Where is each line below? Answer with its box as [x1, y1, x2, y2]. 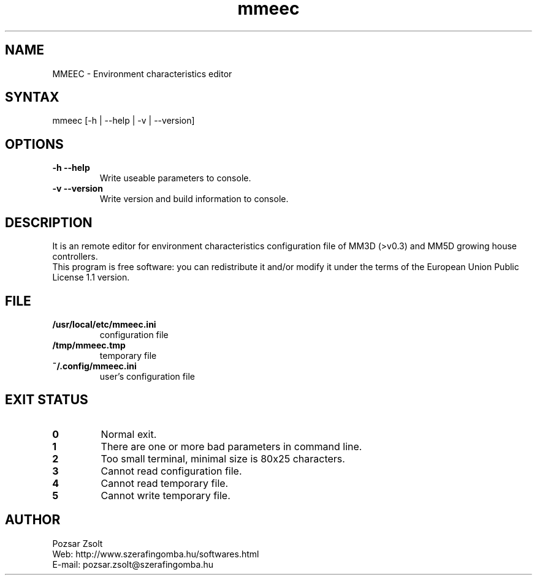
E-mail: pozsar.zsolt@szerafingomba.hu [52, 559, 213, 570]
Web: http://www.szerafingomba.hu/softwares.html [52, 548, 259, 559]
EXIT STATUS [5, 392, 88, 408]
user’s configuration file [99, 371, 195, 382]
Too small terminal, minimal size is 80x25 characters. [101, 452, 345, 465]
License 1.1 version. [52, 272, 130, 283]
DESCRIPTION [5, 214, 93, 230]
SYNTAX [5, 89, 59, 105]
